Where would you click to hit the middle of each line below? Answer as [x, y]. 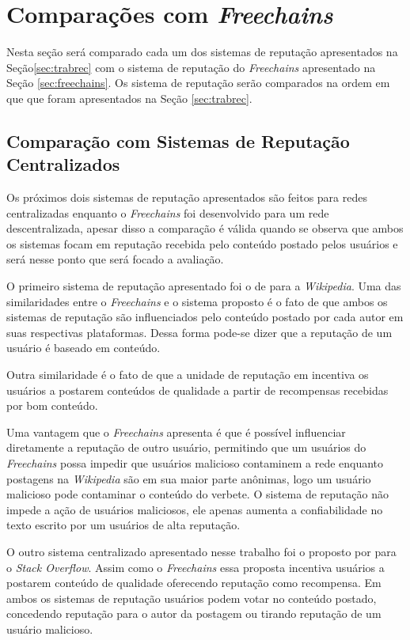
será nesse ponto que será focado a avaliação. [115, 259]
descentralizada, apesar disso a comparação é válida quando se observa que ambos [205, 228]
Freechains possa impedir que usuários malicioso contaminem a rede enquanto [195, 463]
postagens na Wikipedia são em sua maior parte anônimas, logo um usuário [189, 478]
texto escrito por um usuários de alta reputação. [123, 525]
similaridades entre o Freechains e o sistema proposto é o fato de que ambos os [197, 301]
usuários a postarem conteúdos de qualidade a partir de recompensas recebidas [197, 390]
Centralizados [63, 164]
